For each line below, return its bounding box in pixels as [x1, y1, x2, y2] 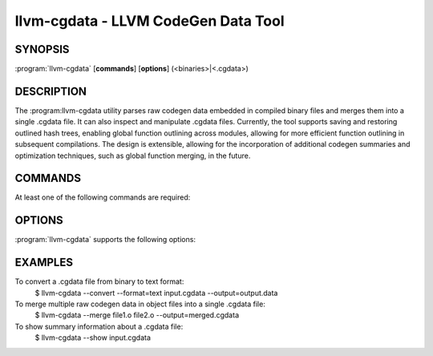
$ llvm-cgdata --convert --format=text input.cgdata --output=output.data [34, 288, 278, 297]
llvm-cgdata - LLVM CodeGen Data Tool [14, 12, 285, 30]
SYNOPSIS [14, 42, 70, 56]
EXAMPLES [14, 256, 74, 269]
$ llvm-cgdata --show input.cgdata [34, 333, 152, 342]
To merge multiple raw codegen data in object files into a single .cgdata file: [14, 299, 266, 309]
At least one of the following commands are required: [14, 192, 191, 202]
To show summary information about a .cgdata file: [14, 322, 184, 331]
